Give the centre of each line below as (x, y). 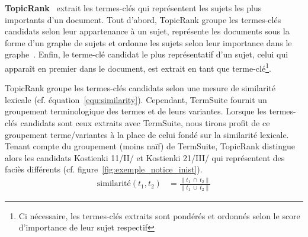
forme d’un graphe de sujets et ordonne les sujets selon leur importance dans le (148, 42)
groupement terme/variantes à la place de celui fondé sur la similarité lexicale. (147, 134)
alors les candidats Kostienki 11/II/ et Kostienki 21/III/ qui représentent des (145, 157)
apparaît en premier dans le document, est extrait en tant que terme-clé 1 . (138, 67)
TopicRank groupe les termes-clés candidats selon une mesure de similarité (140, 88)
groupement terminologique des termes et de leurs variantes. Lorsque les (136, 111)
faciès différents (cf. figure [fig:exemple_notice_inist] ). (104, 169)
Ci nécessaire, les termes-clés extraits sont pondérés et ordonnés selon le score (159, 215)
